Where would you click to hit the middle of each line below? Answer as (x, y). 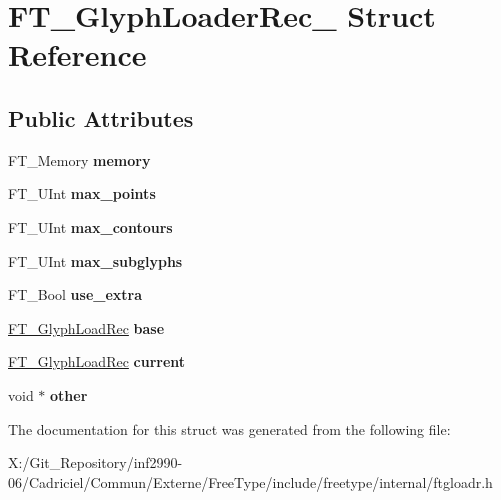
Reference (77, 54)
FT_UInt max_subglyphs (95, 260)
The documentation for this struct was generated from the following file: (229, 428)
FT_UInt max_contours (90, 226)
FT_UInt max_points (82, 193)
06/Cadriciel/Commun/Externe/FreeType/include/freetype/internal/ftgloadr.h (250, 481)
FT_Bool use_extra (75, 294)
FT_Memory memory (79, 159)
